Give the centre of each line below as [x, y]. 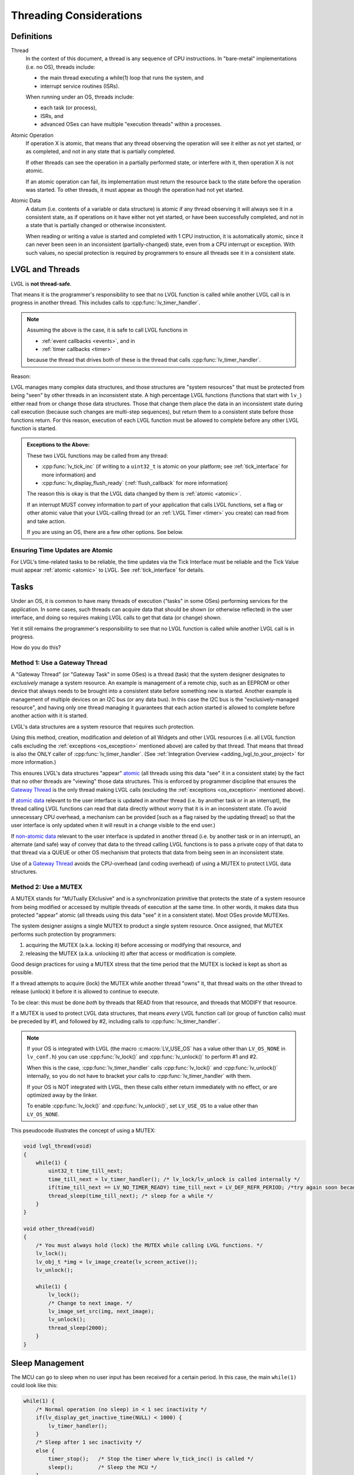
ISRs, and [52, 116]
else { [45, 1451]
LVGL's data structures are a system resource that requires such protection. [103, 726]
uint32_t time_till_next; [86, 1171]
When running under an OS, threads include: [80, 97]
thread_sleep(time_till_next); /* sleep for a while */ [131, 1196]
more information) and [69, 474]
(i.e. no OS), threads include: [60, 67]
